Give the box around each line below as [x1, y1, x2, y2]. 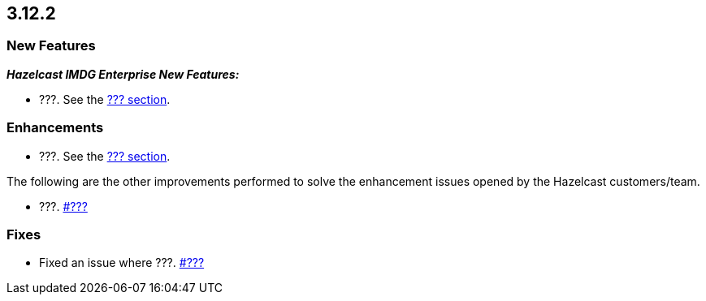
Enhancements [6, 119, 104, 136]
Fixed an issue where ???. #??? [39, 256, 205, 270]
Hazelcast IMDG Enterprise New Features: [6, 67, 240, 81]
